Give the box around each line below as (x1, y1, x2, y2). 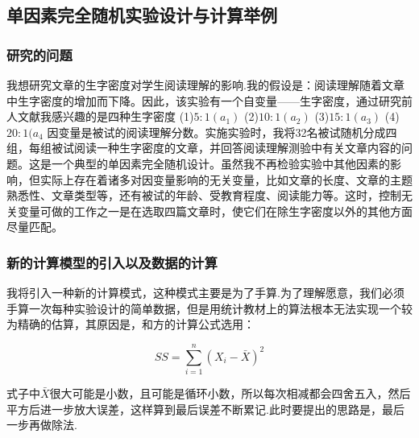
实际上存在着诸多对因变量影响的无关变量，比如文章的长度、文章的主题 (39, 171, 413, 188)
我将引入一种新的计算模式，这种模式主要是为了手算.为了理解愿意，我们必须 (6, 284, 404, 301)
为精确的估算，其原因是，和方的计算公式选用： (6, 316, 255, 333)
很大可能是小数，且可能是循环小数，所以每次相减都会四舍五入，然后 (49, 385, 411, 402)
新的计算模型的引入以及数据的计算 (6, 252, 218, 272)
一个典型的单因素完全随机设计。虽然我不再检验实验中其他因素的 (51, 155, 390, 171)
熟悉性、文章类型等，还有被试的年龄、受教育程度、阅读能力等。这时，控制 (6, 187, 401, 204)
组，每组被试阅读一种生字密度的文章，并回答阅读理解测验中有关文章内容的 (6, 139, 401, 156)
